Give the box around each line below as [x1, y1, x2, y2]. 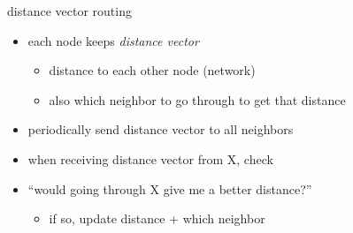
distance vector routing [7, 2, 132, 19]
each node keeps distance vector [27, 31, 199, 49]
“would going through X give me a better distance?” [27, 179, 312, 198]
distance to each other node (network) [49, 61, 256, 79]
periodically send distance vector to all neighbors [27, 120, 294, 139]
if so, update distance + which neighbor [49, 209, 265, 228]
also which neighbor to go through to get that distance [49, 90, 346, 109]
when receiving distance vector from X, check [27, 149, 273, 168]
